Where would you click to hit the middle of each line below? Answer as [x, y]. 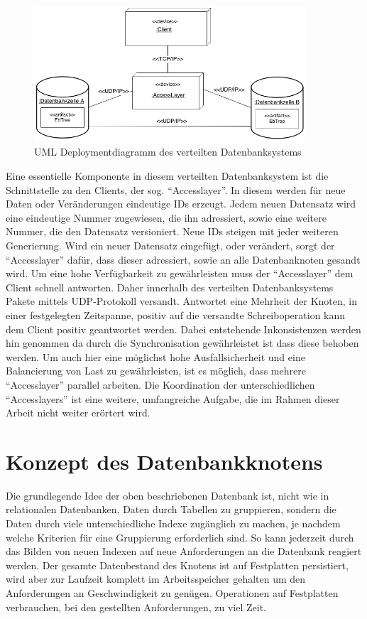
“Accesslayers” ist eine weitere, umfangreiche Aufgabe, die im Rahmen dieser [173, 398]
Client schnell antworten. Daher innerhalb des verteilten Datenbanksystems [170, 287]
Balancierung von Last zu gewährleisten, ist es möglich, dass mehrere [156, 371]
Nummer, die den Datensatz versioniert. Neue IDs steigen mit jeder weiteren [172, 231]
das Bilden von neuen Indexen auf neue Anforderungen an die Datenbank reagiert [184, 551]
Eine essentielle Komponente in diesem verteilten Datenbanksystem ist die [167, 176]
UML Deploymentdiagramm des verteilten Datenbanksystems [168, 152]
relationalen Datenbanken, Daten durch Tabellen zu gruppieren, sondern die [171, 509]
